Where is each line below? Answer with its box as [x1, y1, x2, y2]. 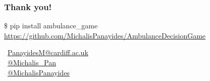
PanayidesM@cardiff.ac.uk [8, 47, 88, 58]
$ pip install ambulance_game [4, 20, 98, 31]
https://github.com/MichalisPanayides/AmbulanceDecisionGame [4, 30, 206, 40]
